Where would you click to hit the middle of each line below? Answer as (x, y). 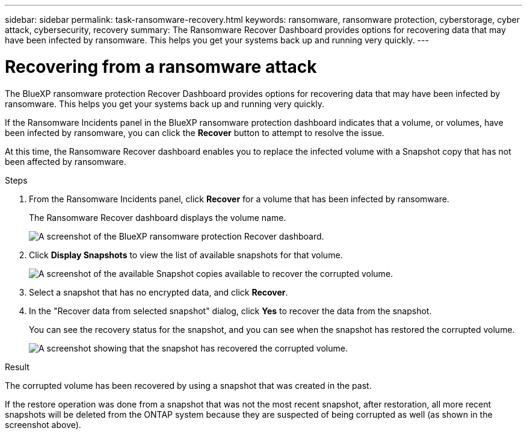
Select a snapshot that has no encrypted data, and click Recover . (159, 292)
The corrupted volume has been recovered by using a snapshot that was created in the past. (188, 385)
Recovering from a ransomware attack (161, 67)
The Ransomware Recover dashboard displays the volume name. (158, 217)
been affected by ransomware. (66, 161)
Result (17, 367)
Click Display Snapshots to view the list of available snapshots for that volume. (186, 255)
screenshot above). (43, 424)
